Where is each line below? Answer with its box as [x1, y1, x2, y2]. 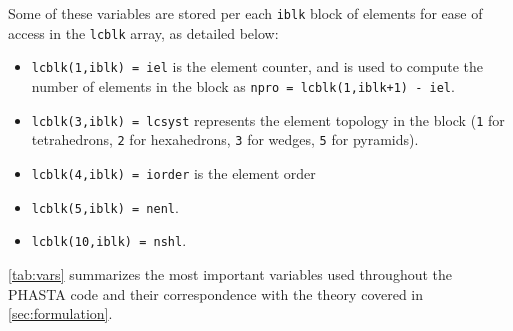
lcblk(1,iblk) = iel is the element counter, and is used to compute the [31, 56, 484, 77]
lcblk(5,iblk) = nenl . [31, 196, 179, 217]
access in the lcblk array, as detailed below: [8, 22, 279, 43]
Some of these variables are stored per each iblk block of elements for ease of [8, 3, 483, 23]
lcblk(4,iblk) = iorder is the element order [31, 162, 316, 183]
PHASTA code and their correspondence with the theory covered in [8, 283, 424, 304]
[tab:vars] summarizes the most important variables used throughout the [8, 263, 453, 284]
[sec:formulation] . [8, 303, 113, 324]
